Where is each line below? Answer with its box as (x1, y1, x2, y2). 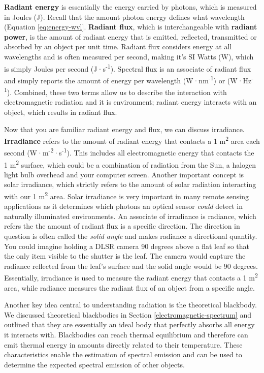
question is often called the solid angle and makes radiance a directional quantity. (4, 231, 257, 241)
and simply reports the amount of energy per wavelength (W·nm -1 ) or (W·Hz (4, 73, 252, 85)
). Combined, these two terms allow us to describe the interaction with (7, 86, 227, 97)
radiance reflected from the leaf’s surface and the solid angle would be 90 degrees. (4, 260, 258, 271)
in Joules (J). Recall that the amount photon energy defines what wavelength (4, 11, 245, 22)
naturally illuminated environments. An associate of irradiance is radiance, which (4, 210, 256, 221)
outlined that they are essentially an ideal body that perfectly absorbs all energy (4, 319, 255, 330)
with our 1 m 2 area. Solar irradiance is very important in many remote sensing (4, 190, 249, 201)
